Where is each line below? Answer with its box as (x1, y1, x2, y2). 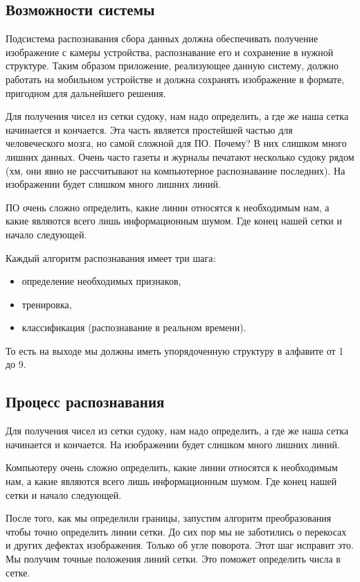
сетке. (6, 565, 30, 579)
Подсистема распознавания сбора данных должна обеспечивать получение (6, 31, 318, 46)
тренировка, (21, 297, 72, 311)
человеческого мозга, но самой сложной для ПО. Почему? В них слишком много (6, 136, 347, 150)
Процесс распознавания (6, 391, 165, 412)
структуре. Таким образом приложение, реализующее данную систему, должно (6, 58, 339, 73)
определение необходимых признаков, (21, 274, 181, 288)
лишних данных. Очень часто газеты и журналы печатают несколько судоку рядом (6, 149, 354, 164)
